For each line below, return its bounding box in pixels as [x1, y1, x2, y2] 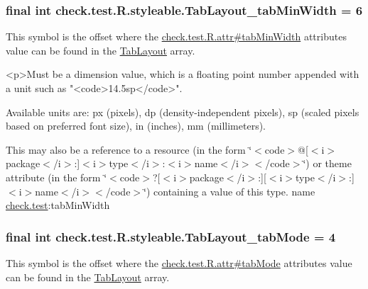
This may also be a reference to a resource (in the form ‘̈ [6, 142, 252, 157]
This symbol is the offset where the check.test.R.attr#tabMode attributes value [6, 255, 352, 270]
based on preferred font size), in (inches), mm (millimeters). [6, 118, 266, 133]
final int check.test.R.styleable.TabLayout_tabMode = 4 [6, 227, 336, 245]
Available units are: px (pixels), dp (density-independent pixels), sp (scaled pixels [6, 104, 359, 119]
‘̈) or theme [303, 156, 352, 171]
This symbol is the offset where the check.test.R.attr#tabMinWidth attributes [6, 29, 347, 44]
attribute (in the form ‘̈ [6, 169, 107, 184]
